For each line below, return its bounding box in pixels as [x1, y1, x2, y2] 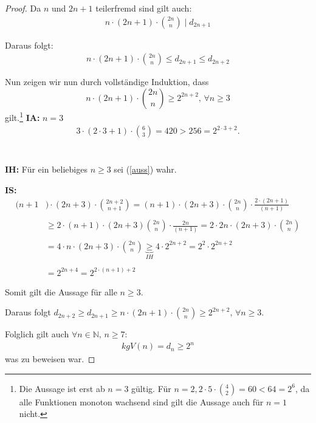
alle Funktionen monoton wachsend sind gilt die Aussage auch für [19, 395, 264, 408]
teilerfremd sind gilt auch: [95, 2, 192, 14]
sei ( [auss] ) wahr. [114, 163, 177, 176]
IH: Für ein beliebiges [5, 163, 88, 176]
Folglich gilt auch [5, 328, 69, 340]
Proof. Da [5, 2, 41, 14]
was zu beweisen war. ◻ [5, 352, 95, 365]
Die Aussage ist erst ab [19, 382, 105, 394]
